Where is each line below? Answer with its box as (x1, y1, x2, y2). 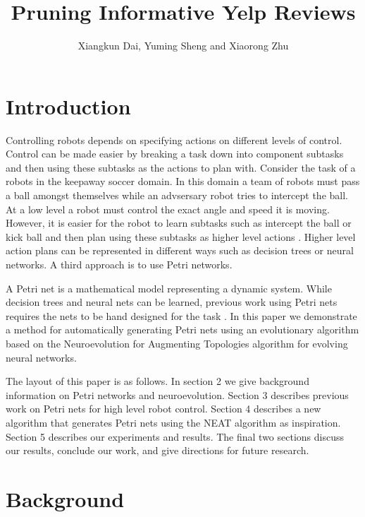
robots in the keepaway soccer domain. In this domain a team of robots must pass (6, 174, 360, 189)
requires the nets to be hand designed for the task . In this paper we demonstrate (6, 308, 357, 323)
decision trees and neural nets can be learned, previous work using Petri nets (6, 295, 338, 309)
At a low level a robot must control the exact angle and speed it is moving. (6, 201, 330, 216)
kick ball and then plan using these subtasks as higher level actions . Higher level (6, 229, 356, 244)
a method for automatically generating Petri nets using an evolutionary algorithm (6, 322, 359, 337)
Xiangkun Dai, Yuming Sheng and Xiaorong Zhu (78, 38, 289, 53)
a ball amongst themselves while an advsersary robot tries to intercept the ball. (6, 188, 348, 203)
